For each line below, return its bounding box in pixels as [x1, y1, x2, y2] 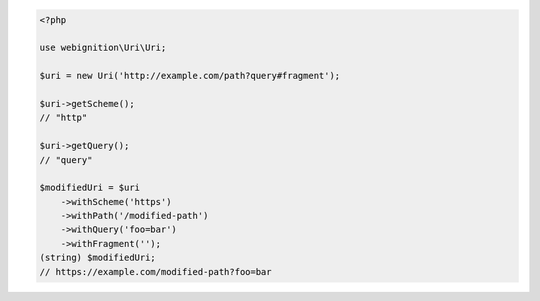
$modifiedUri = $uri [39, 182, 140, 194]
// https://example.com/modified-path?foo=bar [39, 266, 272, 277]
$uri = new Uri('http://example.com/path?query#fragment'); [39, 70, 341, 82]
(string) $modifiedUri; [39, 252, 157, 264]
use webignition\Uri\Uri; [39, 42, 167, 54]
